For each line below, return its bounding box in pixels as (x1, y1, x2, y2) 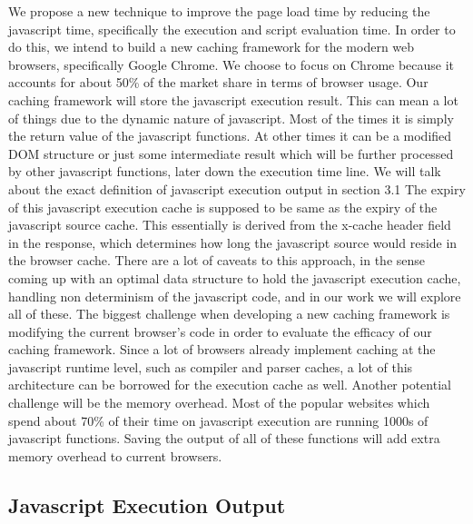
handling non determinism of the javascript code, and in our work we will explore (8, 286, 461, 305)
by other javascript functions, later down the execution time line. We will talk (8, 162, 441, 181)
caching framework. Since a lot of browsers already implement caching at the (8, 340, 436, 359)
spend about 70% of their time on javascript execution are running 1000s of (8, 410, 429, 430)
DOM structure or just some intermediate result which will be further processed (8, 143, 454, 163)
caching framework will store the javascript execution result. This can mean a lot (8, 90, 458, 109)
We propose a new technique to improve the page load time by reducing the (8, 2, 430, 20)
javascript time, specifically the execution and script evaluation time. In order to (8, 19, 456, 38)
